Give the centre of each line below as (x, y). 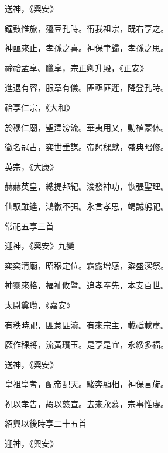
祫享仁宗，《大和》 (40, 107)
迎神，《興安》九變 (40, 246)
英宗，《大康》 (31, 166)
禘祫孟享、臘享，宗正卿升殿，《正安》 (76, 67)
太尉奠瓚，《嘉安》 (40, 304)
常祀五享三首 (29, 226)
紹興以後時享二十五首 (46, 423)
